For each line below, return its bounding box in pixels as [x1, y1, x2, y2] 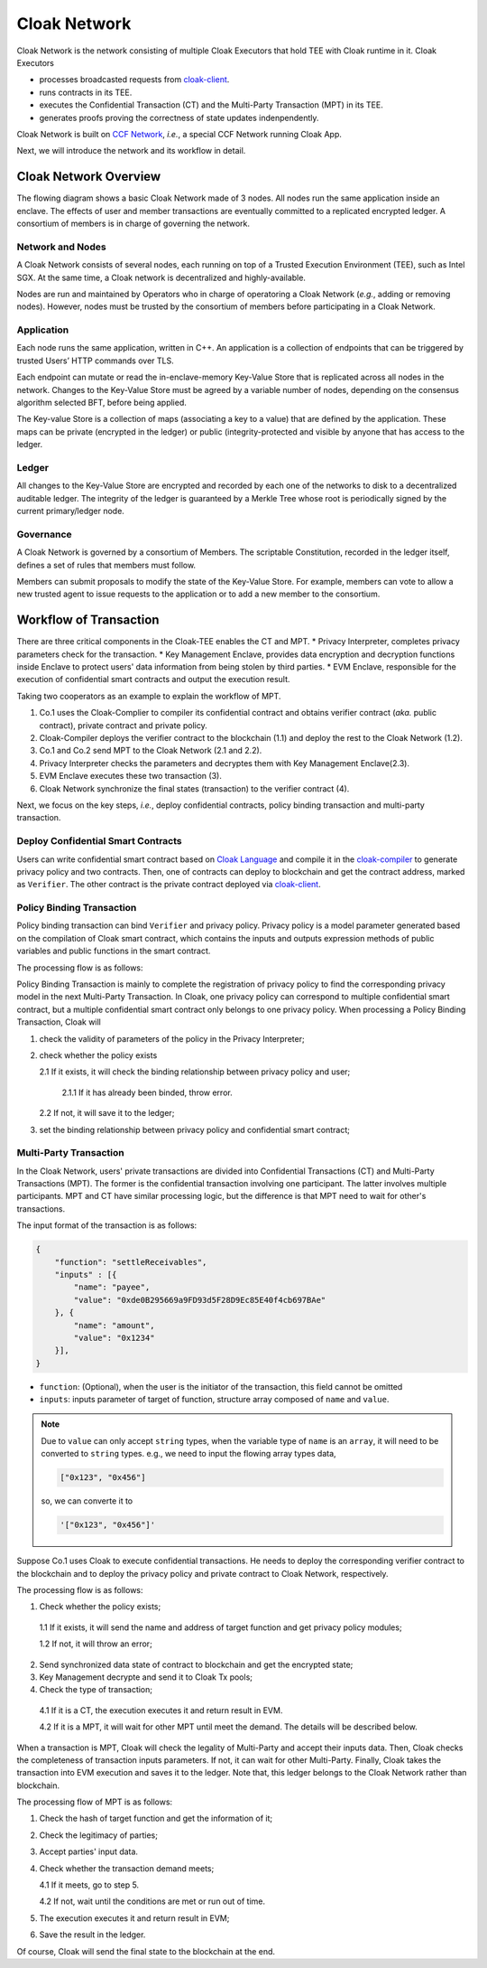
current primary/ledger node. [16, 506, 125, 517]
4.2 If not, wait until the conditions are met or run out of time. [39, 1896, 266, 1907]
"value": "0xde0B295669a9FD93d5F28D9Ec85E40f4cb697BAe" [73, 1295, 326, 1305]
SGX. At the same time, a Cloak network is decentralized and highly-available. [16, 272, 307, 283]
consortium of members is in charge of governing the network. [16, 218, 251, 229]
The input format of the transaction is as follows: [16, 1220, 198, 1231]
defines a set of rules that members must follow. [16, 559, 197, 570]
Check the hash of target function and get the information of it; [39, 1813, 273, 1824]
